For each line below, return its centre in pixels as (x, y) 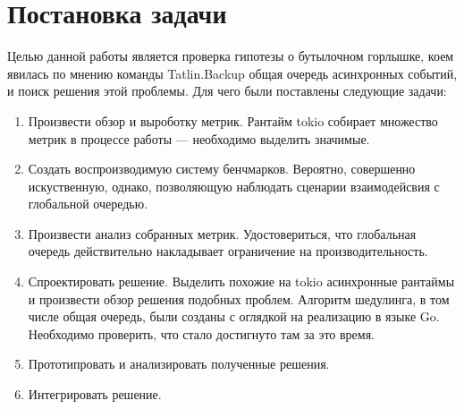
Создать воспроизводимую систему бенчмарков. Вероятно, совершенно (222, 169)
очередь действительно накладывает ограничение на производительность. (228, 251)
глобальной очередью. (88, 204)
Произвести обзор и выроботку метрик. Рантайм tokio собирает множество (233, 120)
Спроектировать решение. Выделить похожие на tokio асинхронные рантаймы (241, 281)
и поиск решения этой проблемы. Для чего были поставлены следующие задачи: (227, 91)
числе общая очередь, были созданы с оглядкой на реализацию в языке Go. (234, 316)
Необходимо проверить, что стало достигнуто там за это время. (201, 333)
